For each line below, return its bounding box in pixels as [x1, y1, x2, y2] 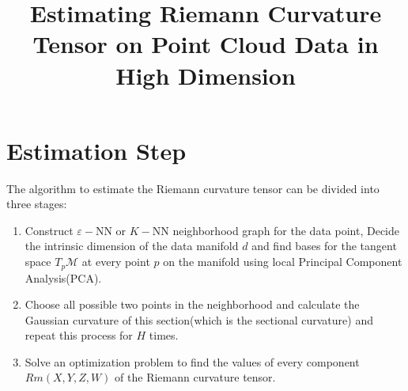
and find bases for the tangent [251, 237, 397, 254]
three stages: [6, 195, 67, 212]
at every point [81, 253, 150, 270]
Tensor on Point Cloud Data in [32, 28, 379, 60]
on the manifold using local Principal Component [163, 253, 402, 270]
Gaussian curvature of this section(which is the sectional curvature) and [25, 311, 373, 328]
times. [149, 327, 179, 344]
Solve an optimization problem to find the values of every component [25, 353, 360, 370]
